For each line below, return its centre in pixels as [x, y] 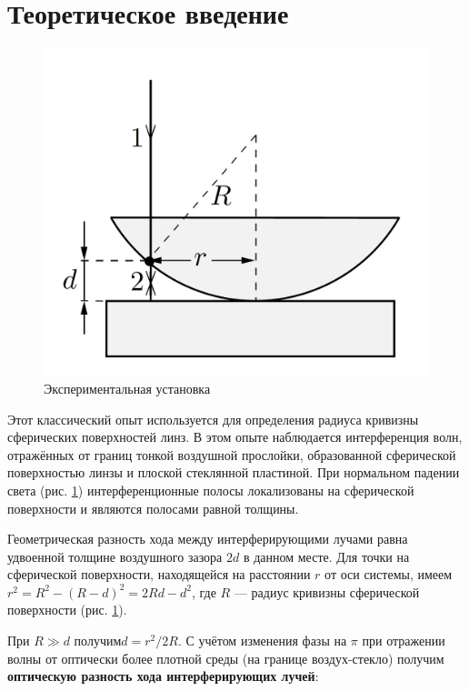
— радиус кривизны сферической [327, 591]
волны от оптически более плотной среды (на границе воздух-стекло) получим [226, 658]
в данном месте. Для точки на [326, 556]
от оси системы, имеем [389, 574]
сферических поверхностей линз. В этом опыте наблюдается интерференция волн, [235, 437]
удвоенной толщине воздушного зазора [115, 556]
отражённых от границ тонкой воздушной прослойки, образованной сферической [232, 454]
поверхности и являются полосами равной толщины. [153, 508]
